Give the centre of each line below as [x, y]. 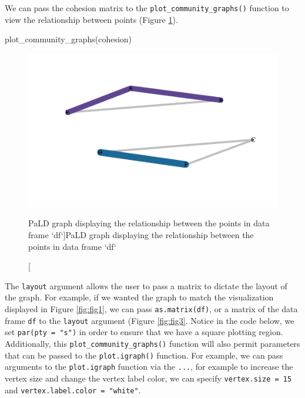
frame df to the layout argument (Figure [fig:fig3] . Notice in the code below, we [150, 320]
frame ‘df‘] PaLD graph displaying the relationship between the [141, 234]
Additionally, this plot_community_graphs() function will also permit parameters [152, 343]
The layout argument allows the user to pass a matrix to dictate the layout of [146, 285]
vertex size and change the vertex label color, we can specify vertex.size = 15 [148, 378]
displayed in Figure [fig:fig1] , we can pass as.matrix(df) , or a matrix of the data [151, 308]
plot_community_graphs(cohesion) [68, 39]
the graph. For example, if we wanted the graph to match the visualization [139, 297]
